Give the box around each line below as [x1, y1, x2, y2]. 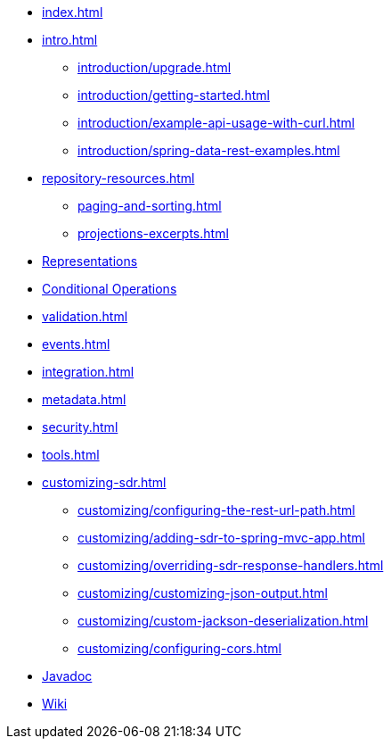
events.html [42, 336, 110, 352]
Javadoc [42, 668, 93, 684]
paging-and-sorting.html [77, 198, 222, 213]
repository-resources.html [42, 170, 195, 186]
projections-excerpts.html [77, 226, 229, 241]
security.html [42, 419, 118, 435]
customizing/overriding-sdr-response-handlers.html [77, 558, 384, 573]
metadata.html [42, 392, 126, 407]
